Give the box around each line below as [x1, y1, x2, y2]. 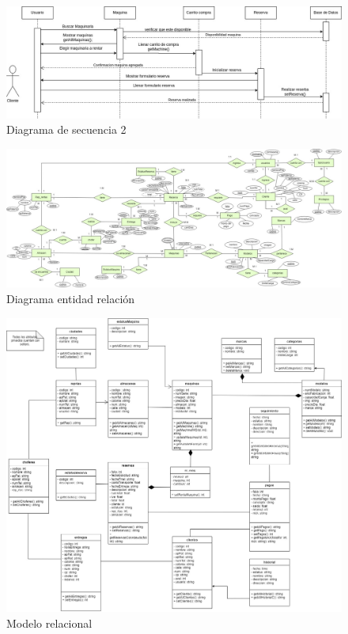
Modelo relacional [6, 614, 93, 631]
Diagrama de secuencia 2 [6, 121, 127, 138]
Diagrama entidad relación [6, 290, 135, 306]
